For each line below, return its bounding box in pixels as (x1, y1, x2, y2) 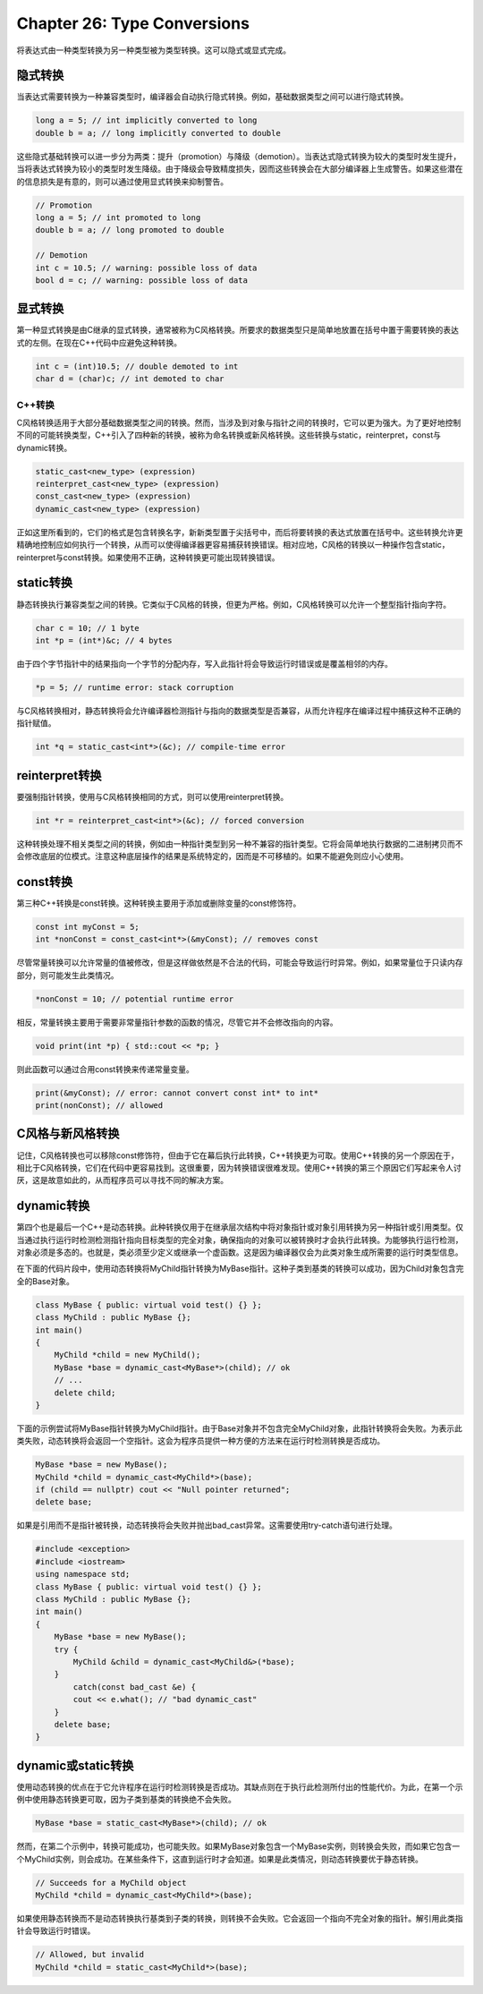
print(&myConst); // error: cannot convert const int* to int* (35, 1087, 319, 1098)
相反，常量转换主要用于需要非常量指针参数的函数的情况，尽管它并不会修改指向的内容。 (16, 1017, 338, 1027)
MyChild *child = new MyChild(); (54, 1350, 201, 1360)
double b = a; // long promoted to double (35, 225, 225, 235)
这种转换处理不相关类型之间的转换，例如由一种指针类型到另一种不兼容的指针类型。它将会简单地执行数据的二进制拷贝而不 (16, 838, 463, 849)
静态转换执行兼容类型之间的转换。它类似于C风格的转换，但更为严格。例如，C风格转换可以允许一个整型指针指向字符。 (16, 599, 452, 609)
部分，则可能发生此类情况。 (16, 969, 119, 980)
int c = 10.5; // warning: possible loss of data (35, 262, 258, 273)
